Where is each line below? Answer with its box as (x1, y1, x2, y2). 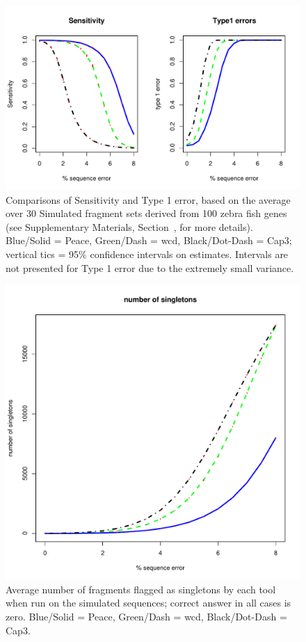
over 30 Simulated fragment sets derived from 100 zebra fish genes (6, 206, 287, 220)
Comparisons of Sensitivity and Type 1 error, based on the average (6, 192, 291, 207)
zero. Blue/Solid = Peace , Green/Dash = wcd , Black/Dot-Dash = (6, 609, 287, 623)
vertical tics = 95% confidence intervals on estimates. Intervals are (6, 246, 289, 261)
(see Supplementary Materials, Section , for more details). (6, 219, 253, 234)
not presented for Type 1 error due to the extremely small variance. (6, 260, 294, 275)
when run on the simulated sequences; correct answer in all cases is (6, 595, 291, 610)
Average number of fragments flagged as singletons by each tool (6, 581, 276, 596)
